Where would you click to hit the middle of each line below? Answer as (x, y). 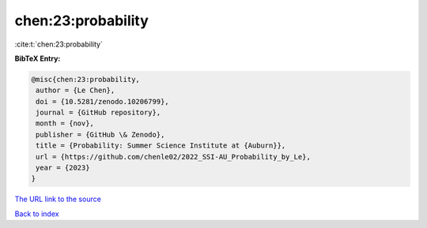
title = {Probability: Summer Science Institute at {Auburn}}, (161, 146)
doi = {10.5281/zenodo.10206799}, (102, 101)
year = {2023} (63, 168)
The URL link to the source (58, 199)
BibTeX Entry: (38, 58)
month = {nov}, (65, 123)
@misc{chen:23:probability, (85, 79)
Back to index (37, 214)
